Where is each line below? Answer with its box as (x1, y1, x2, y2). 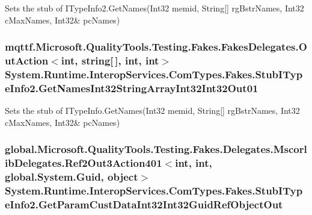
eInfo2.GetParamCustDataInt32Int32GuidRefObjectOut (5, 196, 283, 211)
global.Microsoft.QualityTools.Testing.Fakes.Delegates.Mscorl (5, 142, 307, 157)
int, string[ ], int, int (61, 53, 159, 68)
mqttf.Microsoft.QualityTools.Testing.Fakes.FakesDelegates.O (5, 39, 307, 54)
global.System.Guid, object (5, 169, 138, 184)
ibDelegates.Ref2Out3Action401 (5, 155, 162, 170)
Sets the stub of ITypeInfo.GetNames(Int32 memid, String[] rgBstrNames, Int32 (5, 104, 300, 117)
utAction (5, 53, 49, 68)
